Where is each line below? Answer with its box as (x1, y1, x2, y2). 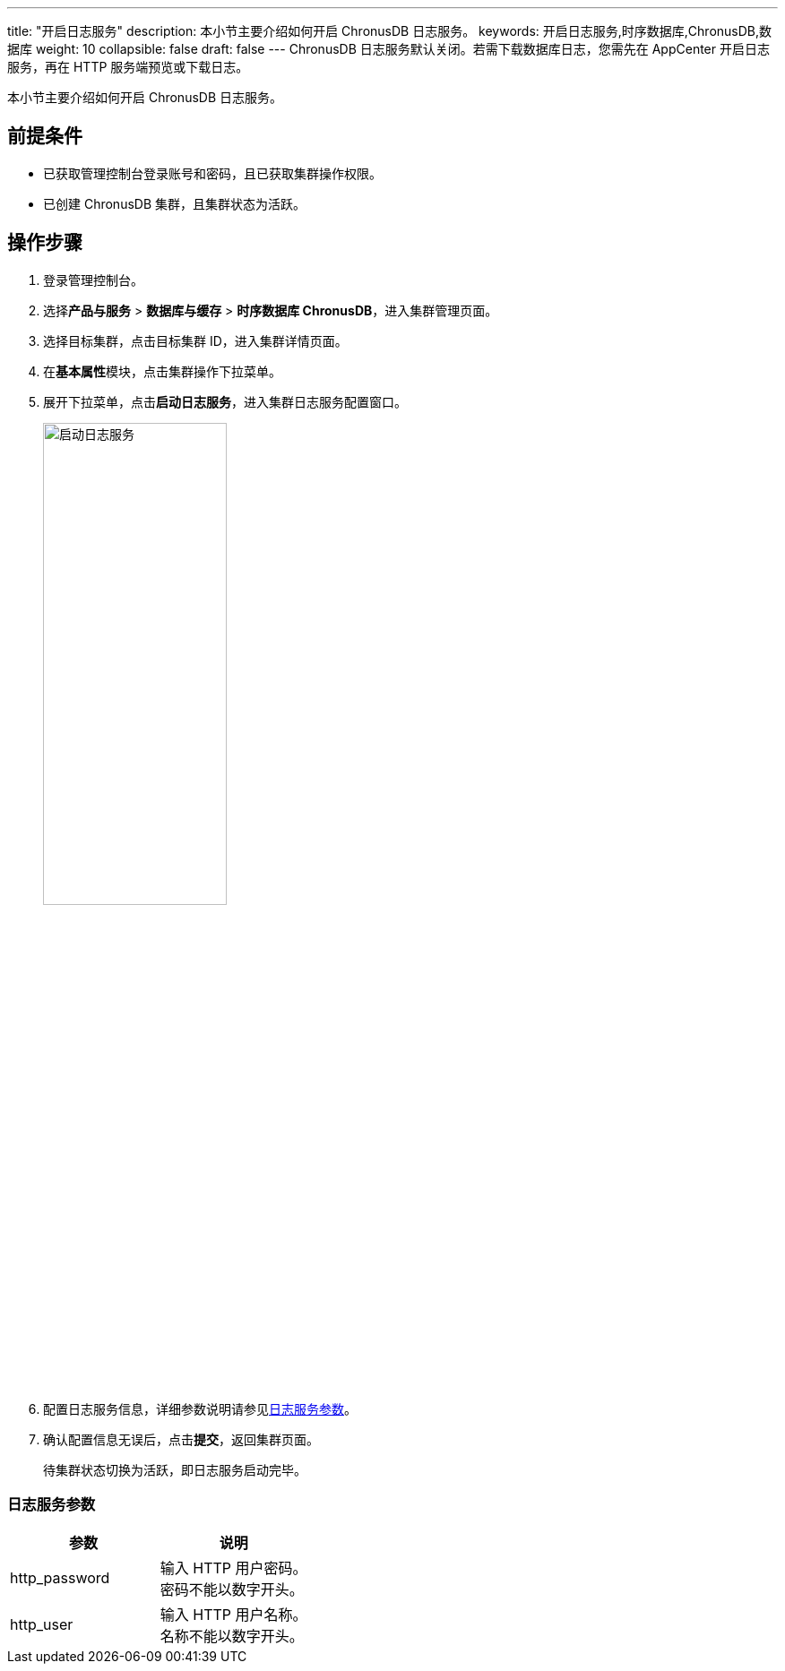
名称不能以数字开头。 (160, 1627, 304, 1646)
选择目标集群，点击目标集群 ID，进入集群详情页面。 (43, 332, 348, 349)
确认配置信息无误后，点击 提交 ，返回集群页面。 (43, 1431, 319, 1447)
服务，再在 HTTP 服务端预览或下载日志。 (7, 59, 249, 74)
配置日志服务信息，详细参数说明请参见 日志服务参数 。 (43, 1400, 357, 1417)
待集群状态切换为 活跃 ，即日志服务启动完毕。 (43, 1461, 306, 1477)
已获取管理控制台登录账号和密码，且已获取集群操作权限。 (43, 165, 382, 181)
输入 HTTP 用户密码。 (160, 1559, 307, 1578)
